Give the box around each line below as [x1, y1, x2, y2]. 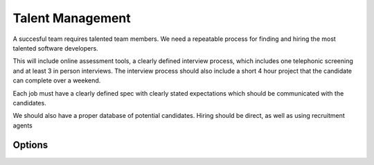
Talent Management [12, 10, 131, 26]
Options [12, 139, 48, 151]
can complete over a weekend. [12, 76, 101, 85]
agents [12, 121, 33, 130]
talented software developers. [12, 44, 98, 52]
